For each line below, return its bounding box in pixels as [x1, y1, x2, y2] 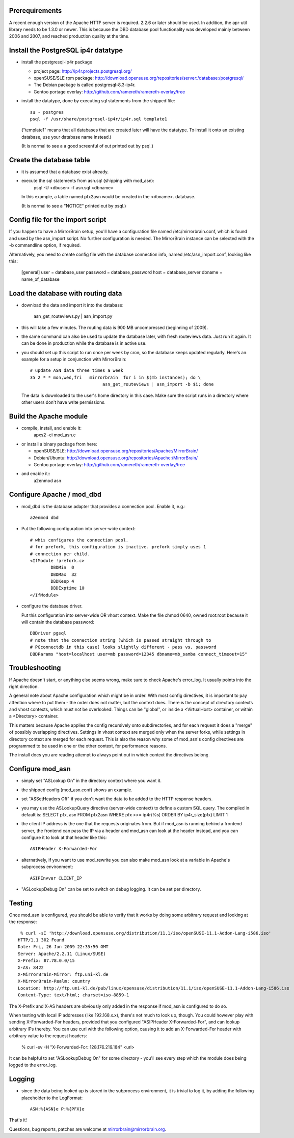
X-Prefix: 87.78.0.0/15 [18, 958, 75, 963]
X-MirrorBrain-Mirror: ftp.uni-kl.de [18, 972, 109, 977]
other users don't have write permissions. [21, 399, 106, 405]
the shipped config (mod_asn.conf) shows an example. [21, 787, 133, 793]
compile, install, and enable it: [21, 425, 82, 431]
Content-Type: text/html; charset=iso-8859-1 [18, 992, 130, 998]
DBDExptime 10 [51, 585, 85, 591]
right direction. [9, 684, 39, 689]
